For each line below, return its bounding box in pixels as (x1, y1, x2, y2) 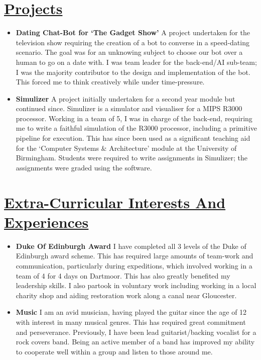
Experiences (4, 211, 89, 232)
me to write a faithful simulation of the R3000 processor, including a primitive (16, 123, 257, 133)
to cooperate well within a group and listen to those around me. (16, 346, 213, 356)
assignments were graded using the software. (16, 162, 152, 172)
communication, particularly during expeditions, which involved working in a (16, 260, 252, 271)
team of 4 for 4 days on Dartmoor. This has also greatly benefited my (16, 270, 230, 281)
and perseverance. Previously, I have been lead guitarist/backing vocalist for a (16, 326, 256, 337)
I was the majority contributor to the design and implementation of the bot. (16, 66, 250, 77)
